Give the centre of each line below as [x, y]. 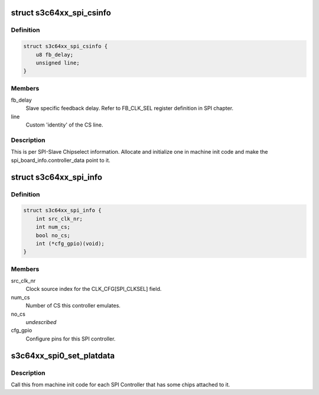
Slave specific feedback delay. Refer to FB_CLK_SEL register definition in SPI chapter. [129, 108]
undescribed [41, 322]
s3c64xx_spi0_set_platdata [63, 356]
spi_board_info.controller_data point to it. [61, 160]
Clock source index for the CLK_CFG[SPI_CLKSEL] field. [94, 289]
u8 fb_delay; [55, 54]
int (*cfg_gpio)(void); [70, 243]
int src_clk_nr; [59, 218]
